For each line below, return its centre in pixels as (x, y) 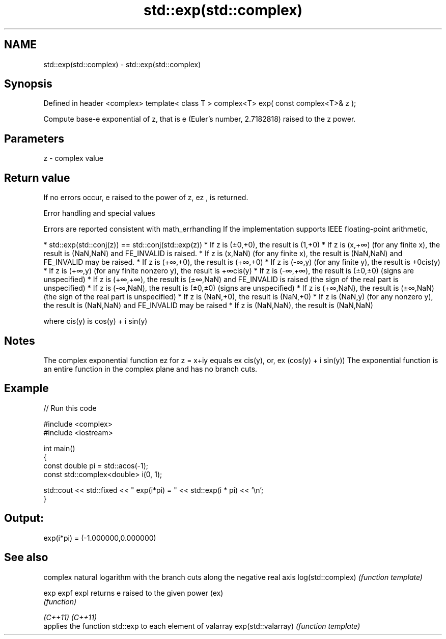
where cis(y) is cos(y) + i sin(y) (95, 321)
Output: (24, 518)
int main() (59, 448)
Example (26, 388)
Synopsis (28, 84)
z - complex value (73, 158)
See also (26, 558)
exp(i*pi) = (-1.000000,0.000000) (100, 538)
